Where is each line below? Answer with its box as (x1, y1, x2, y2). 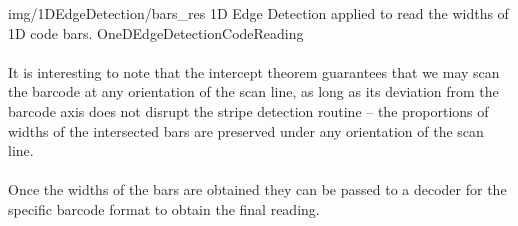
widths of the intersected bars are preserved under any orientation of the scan (8, 120, 484, 141)
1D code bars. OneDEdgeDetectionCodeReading (8, 22, 304, 43)
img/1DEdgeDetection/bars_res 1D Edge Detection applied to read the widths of (8, 3, 509, 23)
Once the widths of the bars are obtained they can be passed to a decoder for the (8, 179, 507, 200)
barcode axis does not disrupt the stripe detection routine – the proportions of (8, 100, 489, 121)
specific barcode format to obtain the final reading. (8, 198, 320, 219)
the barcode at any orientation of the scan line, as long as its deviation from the (8, 81, 499, 102)
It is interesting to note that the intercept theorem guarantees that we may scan (8, 61, 500, 82)
